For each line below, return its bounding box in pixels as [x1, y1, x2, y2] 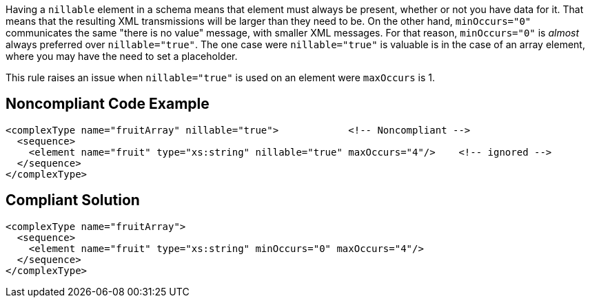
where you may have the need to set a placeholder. [6, 50, 238, 62]
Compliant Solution [6, 191, 140, 209]
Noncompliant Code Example [6, 95, 210, 113]
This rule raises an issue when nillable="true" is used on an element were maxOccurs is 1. [6, 72, 435, 83]
